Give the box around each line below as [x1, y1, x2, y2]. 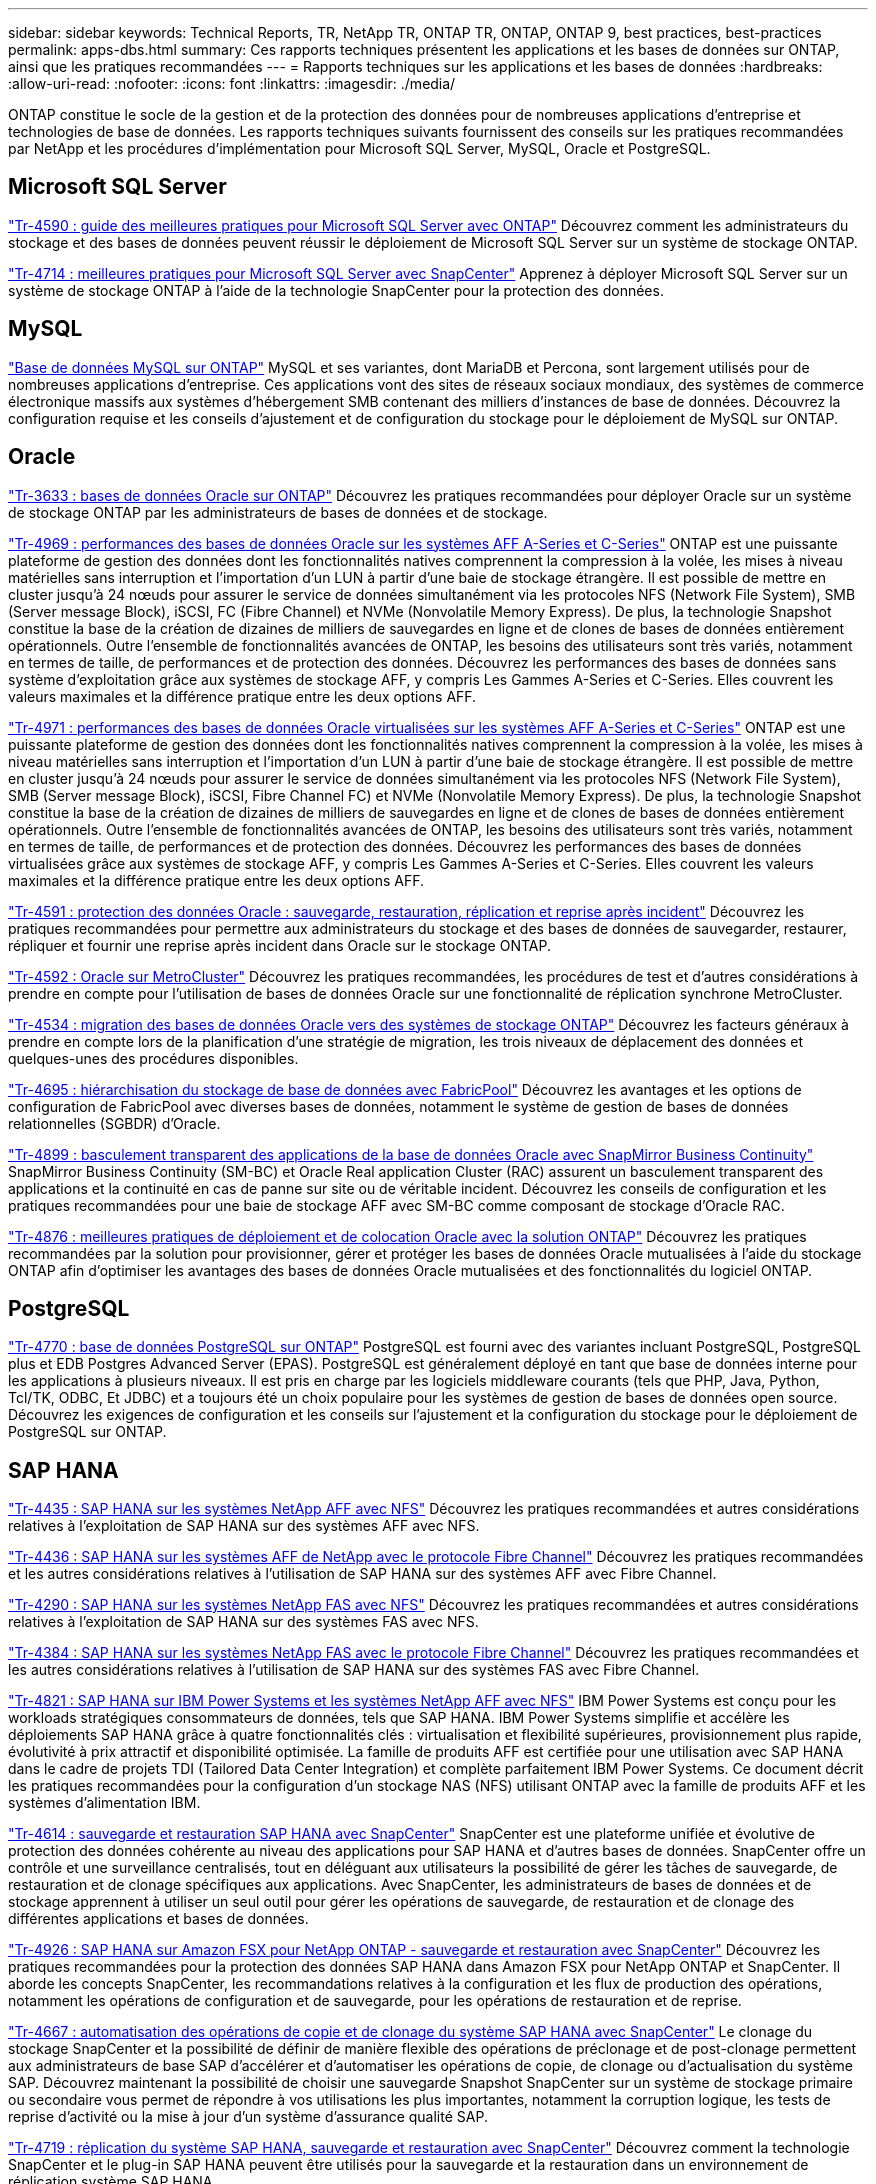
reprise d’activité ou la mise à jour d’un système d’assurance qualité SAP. [8, 2108, 488, 2126]
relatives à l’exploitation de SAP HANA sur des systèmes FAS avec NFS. [8, 1613, 479, 1631]
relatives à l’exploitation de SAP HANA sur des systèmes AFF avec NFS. [8, 1517, 480, 1535]
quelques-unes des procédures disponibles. [8, 1049, 299, 1067]
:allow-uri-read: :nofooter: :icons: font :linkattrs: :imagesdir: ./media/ [8, 75, 456, 92]
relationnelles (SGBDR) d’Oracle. [8, 1114, 221, 1132]
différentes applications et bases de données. [8, 1910, 309, 1928]
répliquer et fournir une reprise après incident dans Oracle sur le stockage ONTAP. [8, 936, 551, 954]
